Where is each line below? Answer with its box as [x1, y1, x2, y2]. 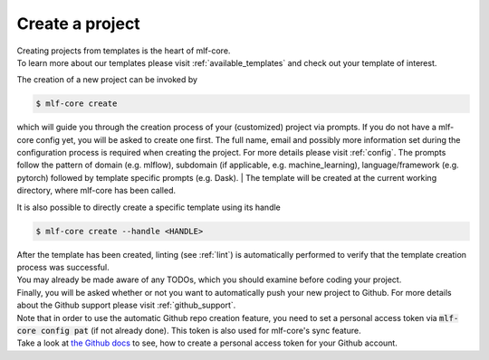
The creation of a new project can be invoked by [16, 74, 198, 85]
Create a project [16, 14, 140, 33]
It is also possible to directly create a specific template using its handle [16, 202, 281, 213]
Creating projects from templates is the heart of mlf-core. [16, 45, 231, 56]
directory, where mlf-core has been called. [16, 185, 177, 196]
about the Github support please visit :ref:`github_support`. [16, 299, 236, 311]
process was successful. [16, 262, 110, 272]
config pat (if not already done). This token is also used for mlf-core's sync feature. [41, 325, 361, 336]
